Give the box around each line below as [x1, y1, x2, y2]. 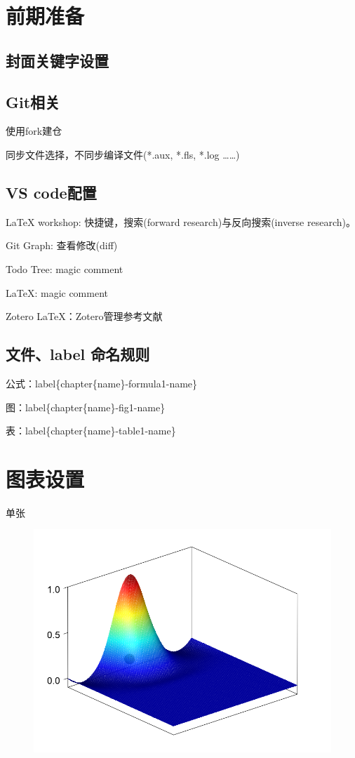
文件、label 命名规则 [6, 343, 150, 365]
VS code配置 [6, 181, 97, 203]
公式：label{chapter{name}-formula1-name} [6, 375, 198, 390]
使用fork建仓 [6, 124, 62, 138]
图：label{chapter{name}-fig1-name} [6, 399, 166, 414]
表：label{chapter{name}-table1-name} [6, 423, 176, 438]
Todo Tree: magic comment [6, 261, 123, 276]
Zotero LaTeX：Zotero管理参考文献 [6, 309, 163, 324]
